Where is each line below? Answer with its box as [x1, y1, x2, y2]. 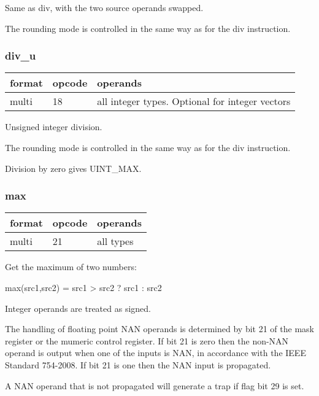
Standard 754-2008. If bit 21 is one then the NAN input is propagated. [5, 358, 271, 371]
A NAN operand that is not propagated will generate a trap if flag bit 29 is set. [5, 379, 304, 392]
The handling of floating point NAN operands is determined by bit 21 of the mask [5, 322, 314, 335]
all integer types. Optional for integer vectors [97, 94, 291, 109]
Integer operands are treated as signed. [5, 301, 151, 314]
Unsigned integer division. [5, 120, 102, 133]
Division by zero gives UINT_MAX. [5, 161, 142, 174]
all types [97, 234, 134, 249]
